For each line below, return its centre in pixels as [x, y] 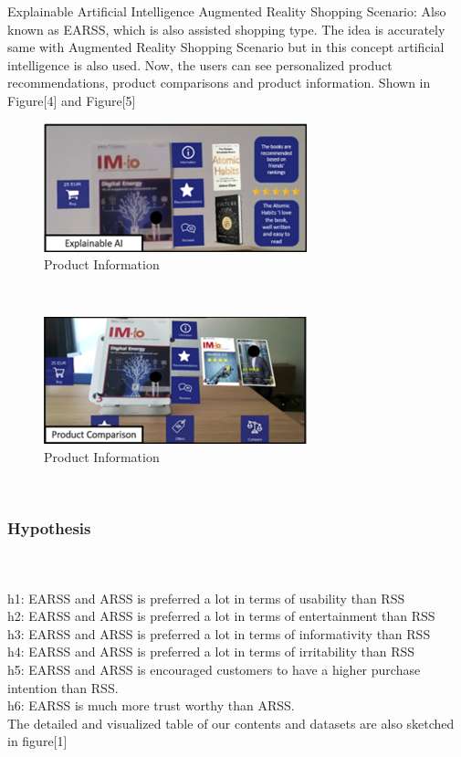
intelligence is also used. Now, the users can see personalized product [200, 64]
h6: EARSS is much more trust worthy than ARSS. [151, 705]
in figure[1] [37, 741]
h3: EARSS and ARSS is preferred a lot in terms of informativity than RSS [219, 633]
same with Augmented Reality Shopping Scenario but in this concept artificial [226, 47]
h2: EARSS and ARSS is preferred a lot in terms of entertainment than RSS [221, 616]
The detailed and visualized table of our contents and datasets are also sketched [231, 723]
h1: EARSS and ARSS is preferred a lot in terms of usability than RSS [206, 598]
